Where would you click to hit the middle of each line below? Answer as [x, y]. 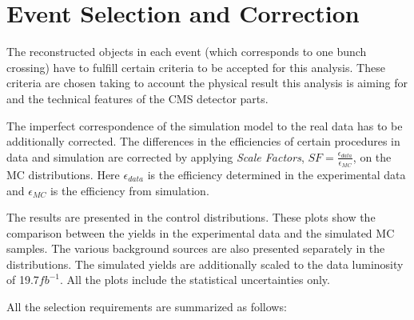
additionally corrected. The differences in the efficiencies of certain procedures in [203, 141]
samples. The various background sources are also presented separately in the [196, 248]
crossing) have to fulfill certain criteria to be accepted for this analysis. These [196, 67]
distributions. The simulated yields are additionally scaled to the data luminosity [205, 264]
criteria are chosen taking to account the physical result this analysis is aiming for [207, 83]
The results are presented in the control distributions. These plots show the [191, 217]
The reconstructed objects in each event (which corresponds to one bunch [187, 52]
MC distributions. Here [63, 174]
